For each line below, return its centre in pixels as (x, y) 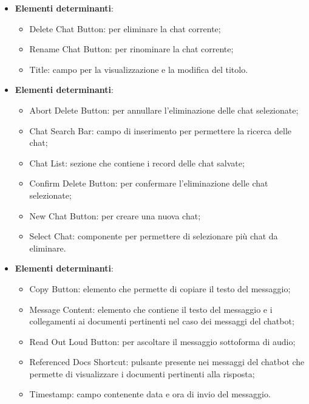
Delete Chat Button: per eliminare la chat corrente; (125, 28)
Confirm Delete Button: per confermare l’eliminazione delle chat (149, 183)
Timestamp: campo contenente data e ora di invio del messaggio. (150, 394)
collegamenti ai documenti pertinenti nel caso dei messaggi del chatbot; (162, 321)
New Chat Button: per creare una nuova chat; (115, 215)
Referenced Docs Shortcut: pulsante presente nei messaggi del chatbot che (167, 362)
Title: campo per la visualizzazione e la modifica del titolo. (139, 69)
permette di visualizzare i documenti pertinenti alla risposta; (142, 373)
